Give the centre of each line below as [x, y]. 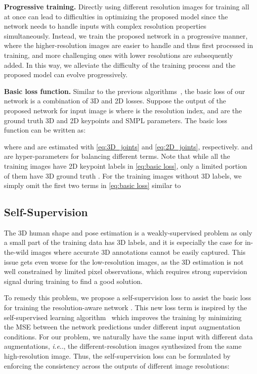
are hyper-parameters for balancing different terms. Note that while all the [117, 156]
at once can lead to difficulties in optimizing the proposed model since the [116, 16]
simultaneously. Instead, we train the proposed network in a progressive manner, [126, 35]
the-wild [16, 252]
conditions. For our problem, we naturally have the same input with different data [128, 336]
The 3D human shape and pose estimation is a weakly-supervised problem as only [128, 232]
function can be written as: [45, 130]
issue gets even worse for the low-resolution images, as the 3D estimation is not [124, 261]
